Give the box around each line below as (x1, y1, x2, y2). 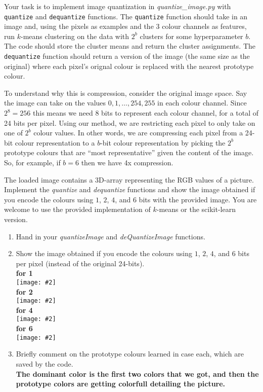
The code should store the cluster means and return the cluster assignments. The (4, 41, 255, 51)
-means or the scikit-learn (156, 204, 236, 215)
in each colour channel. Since (157, 97, 247, 108)
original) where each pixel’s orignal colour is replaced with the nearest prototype (4, 60, 254, 71)
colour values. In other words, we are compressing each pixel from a (33, 127, 243, 138)
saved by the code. (16, 358, 73, 369)
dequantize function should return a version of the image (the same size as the (4, 51, 250, 61)
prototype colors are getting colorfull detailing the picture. (16, 378, 226, 389)
